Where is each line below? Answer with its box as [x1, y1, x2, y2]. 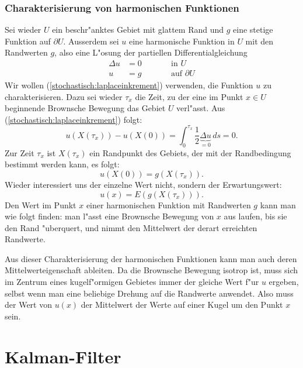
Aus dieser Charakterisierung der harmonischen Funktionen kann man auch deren [5, 252, 297, 264]
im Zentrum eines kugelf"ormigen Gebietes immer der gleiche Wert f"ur [5, 276, 259, 288]
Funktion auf [5, 35, 51, 47]
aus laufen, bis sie [224, 210, 287, 222]
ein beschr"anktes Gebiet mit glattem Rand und [52, 23, 224, 36]
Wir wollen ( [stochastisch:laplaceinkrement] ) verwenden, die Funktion [5, 79, 253, 91]
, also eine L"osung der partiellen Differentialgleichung [54, 46, 248, 59]
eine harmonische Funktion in [128, 35, 235, 47]
